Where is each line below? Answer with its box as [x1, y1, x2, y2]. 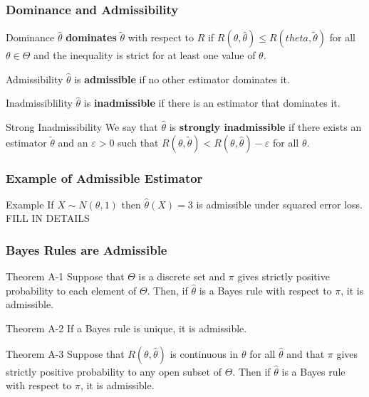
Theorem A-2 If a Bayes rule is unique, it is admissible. [6, 321, 247, 335]
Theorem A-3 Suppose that [6, 346, 125, 361]
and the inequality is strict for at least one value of [33, 48, 256, 63]
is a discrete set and [138, 269, 226, 284]
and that [286, 346, 325, 361]
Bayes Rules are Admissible [6, 240, 167, 258]
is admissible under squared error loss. [196, 196, 363, 211]
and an [58, 134, 88, 149]
